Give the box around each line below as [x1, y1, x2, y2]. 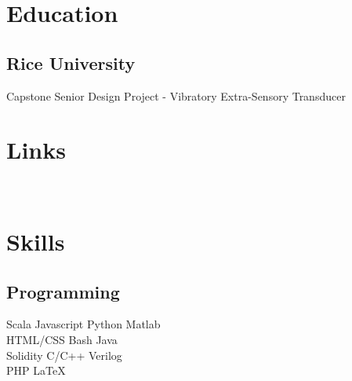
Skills [6, 225, 65, 258]
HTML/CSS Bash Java [6, 332, 118, 348]
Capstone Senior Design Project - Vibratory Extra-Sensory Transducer [6, 87, 346, 104]
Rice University [6, 50, 136, 75]
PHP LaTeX [6, 362, 66, 379]
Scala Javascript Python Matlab [6, 316, 161, 332]
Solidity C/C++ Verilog [6, 346, 122, 363]
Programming [6, 279, 120, 303]
